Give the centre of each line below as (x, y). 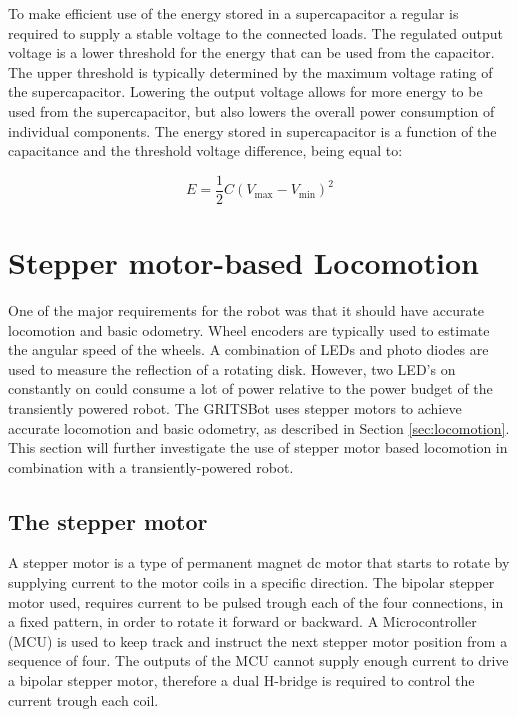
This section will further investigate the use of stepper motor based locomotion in (258, 447)
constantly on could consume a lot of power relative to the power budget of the (250, 388)
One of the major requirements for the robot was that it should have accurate (246, 309)
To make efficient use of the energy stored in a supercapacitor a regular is (233, 13)
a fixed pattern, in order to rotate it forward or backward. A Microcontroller (242, 621)
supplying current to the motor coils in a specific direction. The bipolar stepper (251, 582)
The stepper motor (108, 520)
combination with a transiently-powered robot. (151, 466)
